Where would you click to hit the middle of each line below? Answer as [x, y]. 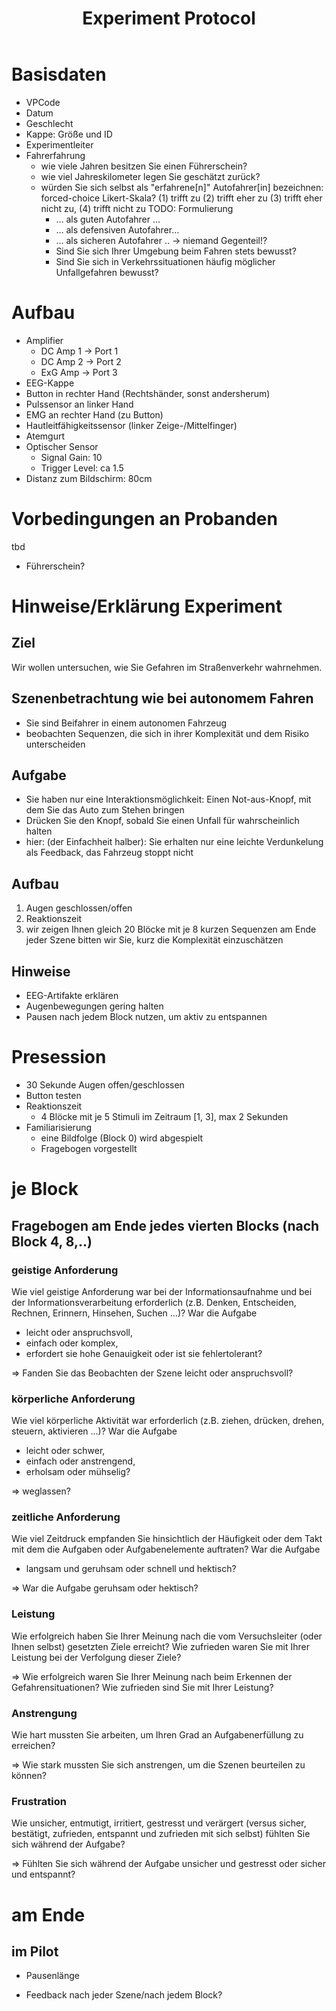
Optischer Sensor [62, 446]
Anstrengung [44, 1713]
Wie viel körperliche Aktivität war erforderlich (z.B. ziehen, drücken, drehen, [168, 1421]
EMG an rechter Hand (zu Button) [94, 414]
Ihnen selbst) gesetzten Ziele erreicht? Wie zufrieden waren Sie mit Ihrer [160, 1646]
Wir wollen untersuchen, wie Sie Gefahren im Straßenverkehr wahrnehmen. [167, 667]
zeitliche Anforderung [66, 1517]
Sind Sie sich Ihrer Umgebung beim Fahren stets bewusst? [176, 251]
